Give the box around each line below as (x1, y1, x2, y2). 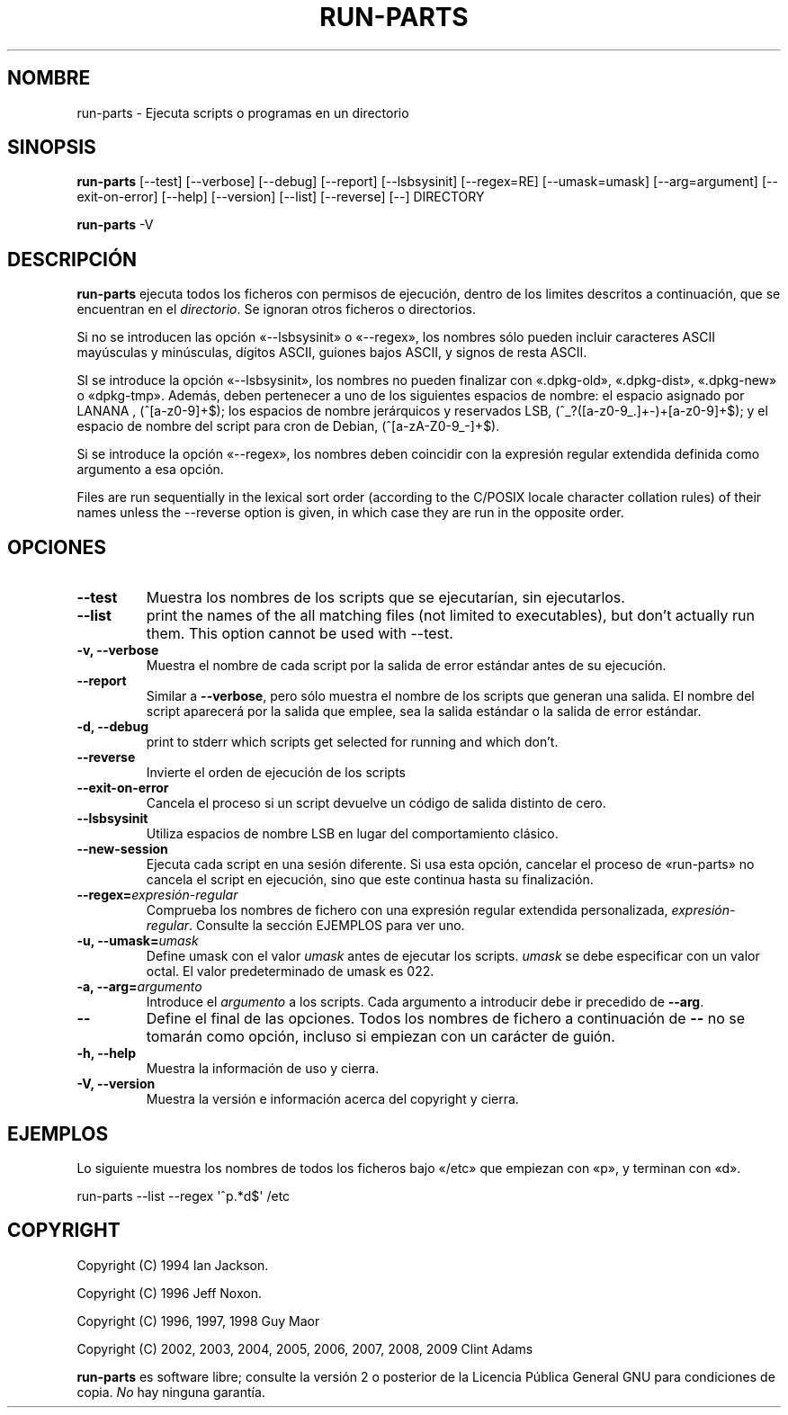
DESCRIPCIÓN (7, 247, 138, 271)
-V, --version (76, 1076, 156, 1092)
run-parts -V (76, 217, 154, 233)
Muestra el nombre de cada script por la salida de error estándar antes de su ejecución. (146, 658, 667, 674)
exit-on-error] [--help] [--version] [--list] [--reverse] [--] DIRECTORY (76, 189, 485, 205)
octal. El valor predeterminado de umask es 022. (146, 963, 434, 980)
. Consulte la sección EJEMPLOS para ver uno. (189, 918, 465, 934)
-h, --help (76, 1045, 136, 1061)
